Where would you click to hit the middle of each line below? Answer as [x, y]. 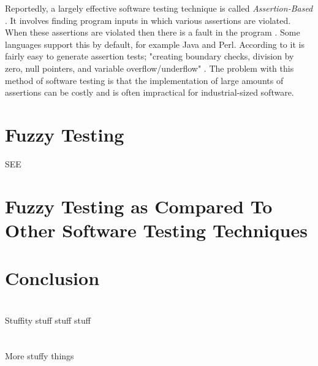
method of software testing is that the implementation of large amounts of [144, 80]
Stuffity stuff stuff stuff [48, 320]
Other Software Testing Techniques [156, 230]
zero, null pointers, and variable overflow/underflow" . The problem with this [150, 68]
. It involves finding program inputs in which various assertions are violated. [148, 20]
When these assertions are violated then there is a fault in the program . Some [153, 32]
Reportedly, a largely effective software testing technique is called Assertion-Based [159, 8]
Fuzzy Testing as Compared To [139, 206]
